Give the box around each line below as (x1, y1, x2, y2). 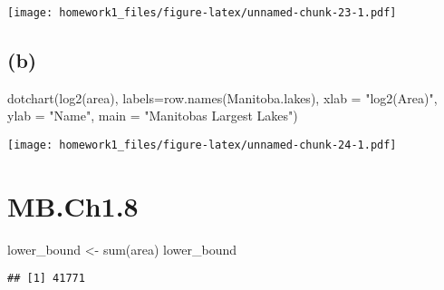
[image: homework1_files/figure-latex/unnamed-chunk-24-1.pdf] (7, 139, 397, 152)
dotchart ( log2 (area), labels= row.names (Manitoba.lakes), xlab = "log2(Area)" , (7, 88, 438, 107)
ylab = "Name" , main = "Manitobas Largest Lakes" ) (7, 106, 298, 125)
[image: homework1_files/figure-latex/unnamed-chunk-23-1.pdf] (7, 6, 397, 19)
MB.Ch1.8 (7, 187, 139, 224)
